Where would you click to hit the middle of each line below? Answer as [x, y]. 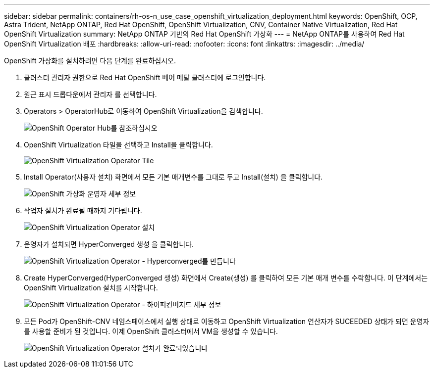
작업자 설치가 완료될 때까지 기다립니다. [83, 210]
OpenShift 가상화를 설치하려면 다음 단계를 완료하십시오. [90, 61]
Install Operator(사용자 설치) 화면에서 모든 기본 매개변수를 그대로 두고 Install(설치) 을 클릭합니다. [173, 177]
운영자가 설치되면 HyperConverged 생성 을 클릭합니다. [109, 244]
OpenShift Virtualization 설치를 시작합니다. [91, 288]
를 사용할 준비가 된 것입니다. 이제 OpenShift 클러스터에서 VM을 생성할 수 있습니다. [151, 331]
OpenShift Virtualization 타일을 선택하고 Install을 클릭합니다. [118, 145]
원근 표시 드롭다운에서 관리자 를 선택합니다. [90, 94]
